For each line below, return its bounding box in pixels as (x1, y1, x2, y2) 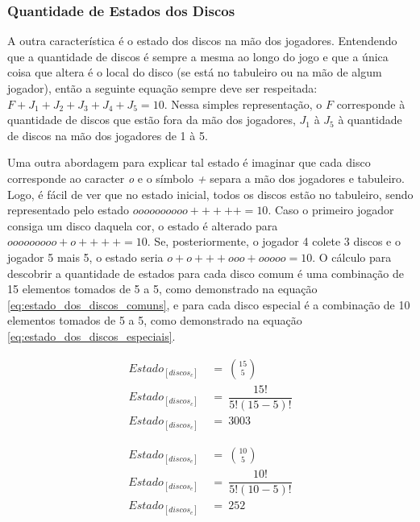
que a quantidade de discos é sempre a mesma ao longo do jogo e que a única (7, 48, 389, 64)
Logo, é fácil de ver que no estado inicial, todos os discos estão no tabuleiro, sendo (7, 185, 414, 202)
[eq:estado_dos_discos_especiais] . (7, 327, 176, 344)
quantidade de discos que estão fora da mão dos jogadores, (7, 111, 296, 128)
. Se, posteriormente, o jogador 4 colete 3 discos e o (147, 233, 401, 250)
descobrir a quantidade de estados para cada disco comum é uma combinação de (7, 264, 404, 281)
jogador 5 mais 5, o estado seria (7, 248, 164, 265)
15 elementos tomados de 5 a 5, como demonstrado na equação (7, 280, 318, 297)
